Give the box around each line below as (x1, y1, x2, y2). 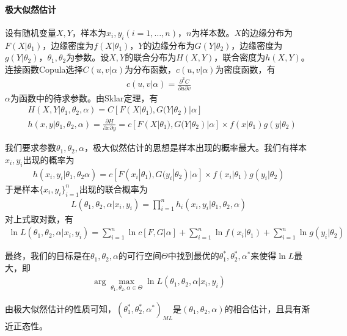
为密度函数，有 (215, 62, 276, 75)
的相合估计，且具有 (224, 302, 302, 315)
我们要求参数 (5, 141, 56, 154)
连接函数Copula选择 (5, 62, 83, 75)
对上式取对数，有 (5, 212, 73, 225)
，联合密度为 (214, 51, 266, 64)
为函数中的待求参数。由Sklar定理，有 (10, 91, 158, 104)
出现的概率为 (23, 153, 75, 166)
